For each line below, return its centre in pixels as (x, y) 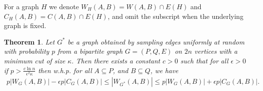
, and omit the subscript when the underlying (176, 16)
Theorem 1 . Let (29, 41)
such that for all (204, 60)
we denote (64, 6)
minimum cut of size (35, 60)
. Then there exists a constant (116, 60)
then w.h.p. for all (65, 70)
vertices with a (216, 51)
